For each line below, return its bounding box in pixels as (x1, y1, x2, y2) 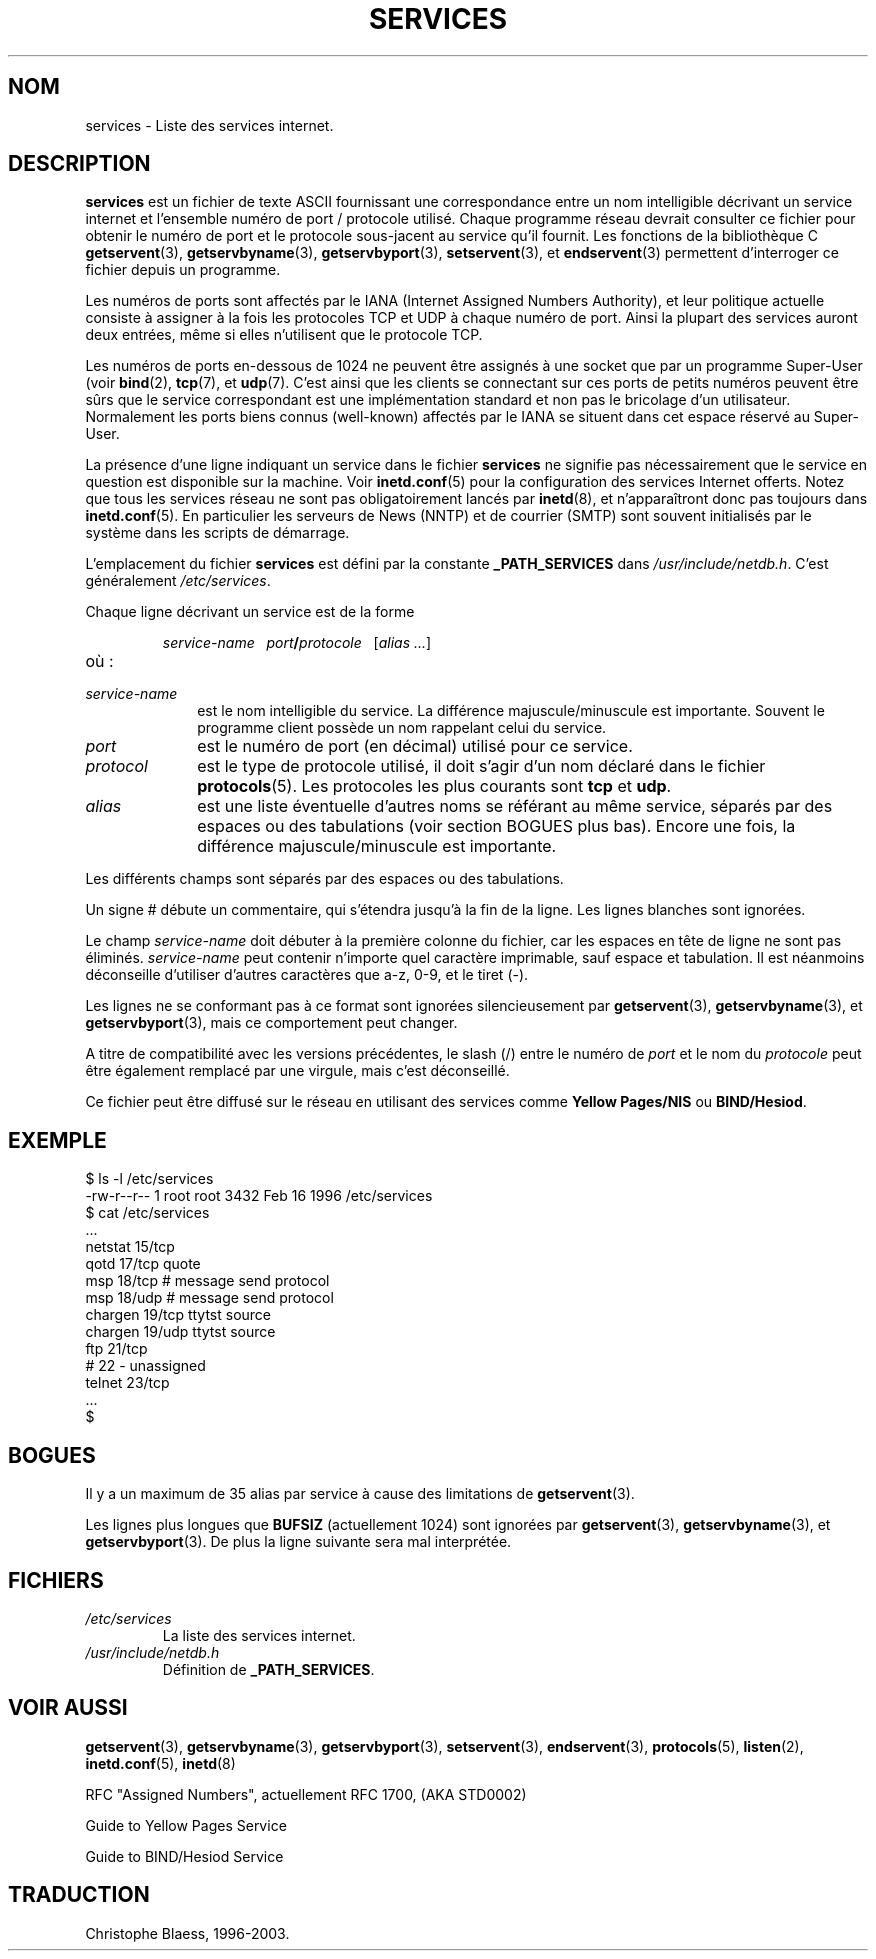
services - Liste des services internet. (85, 116, 334, 134)
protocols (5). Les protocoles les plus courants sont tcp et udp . (197, 776, 672, 797)
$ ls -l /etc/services (85, 1170, 214, 1188)
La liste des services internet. (162, 1626, 356, 1644)
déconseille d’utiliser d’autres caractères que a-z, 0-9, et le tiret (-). (85, 966, 529, 984)
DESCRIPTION (8, 151, 151, 177)
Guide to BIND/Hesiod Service (85, 1847, 284, 1865)
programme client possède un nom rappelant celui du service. (197, 719, 607, 737)
